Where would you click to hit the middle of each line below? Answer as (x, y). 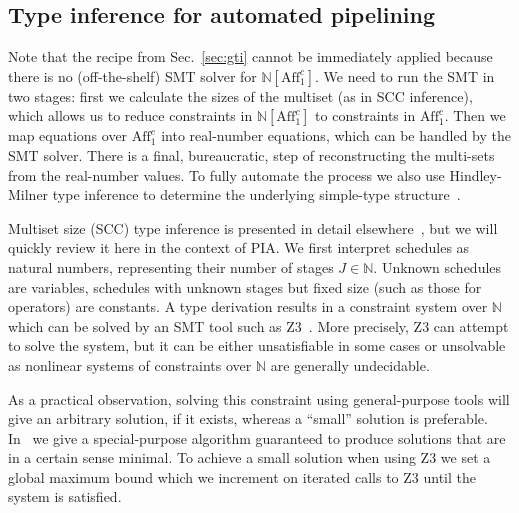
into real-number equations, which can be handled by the (336, 135)
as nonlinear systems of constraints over (130, 364)
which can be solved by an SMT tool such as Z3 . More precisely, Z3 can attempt (258, 325)
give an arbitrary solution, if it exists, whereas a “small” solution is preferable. (248, 418)
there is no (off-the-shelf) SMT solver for (132, 75)
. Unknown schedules (437, 266)
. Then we (475, 115)
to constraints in (365, 115)
